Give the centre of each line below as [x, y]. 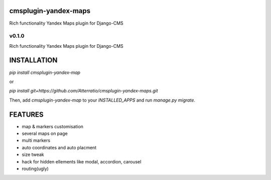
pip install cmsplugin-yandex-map [45, 72]
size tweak [33, 155]
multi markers [36, 140]
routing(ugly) [35, 168]
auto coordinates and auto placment [59, 147]
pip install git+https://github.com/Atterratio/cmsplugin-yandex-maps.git [84, 91]
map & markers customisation [53, 126]
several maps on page [45, 134]
